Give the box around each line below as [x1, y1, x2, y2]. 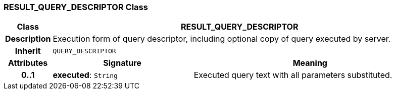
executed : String [53, 70, 118, 80]
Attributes [8, 58, 48, 68]
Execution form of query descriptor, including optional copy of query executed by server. [53, 34, 391, 44]
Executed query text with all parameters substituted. [193, 70, 392, 80]
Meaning [292, 58, 327, 68]
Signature [103, 58, 141, 68]
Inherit [15, 46, 41, 56]
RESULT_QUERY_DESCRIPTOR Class [4, 2, 148, 12]
